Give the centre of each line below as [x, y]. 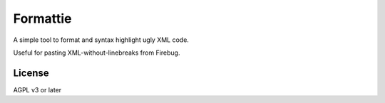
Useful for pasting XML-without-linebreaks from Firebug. [97, 53]
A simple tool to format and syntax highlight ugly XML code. [101, 40]
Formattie [42, 18]
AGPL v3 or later [37, 90]
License [31, 73]
